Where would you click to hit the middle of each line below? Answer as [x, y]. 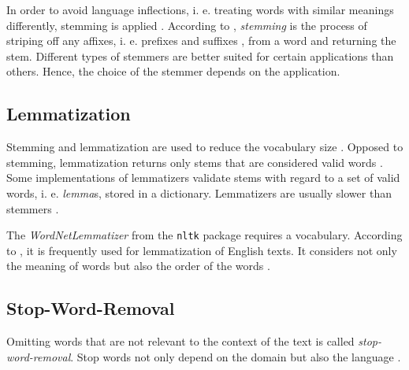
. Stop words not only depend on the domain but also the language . [236, 356]
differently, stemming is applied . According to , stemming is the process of [187, 25]
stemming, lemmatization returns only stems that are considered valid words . [195, 162]
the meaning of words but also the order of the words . [138, 266]
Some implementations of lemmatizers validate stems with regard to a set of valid [203, 178]
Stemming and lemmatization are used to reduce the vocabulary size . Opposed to [205, 147]
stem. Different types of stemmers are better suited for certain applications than [200, 55]
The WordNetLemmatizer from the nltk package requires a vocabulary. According [204, 235]
